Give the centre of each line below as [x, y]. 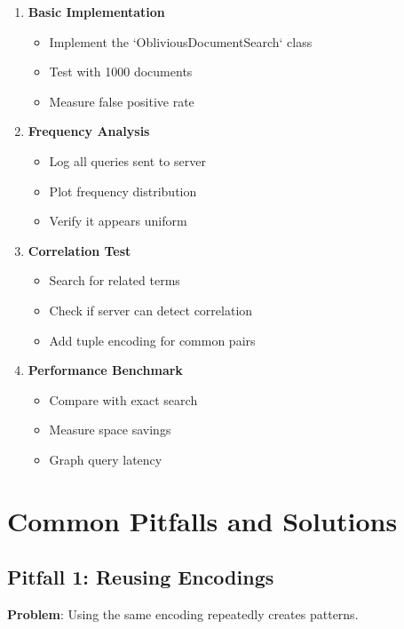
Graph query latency [106, 459]
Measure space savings [110, 430]
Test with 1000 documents [121, 72]
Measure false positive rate [122, 101]
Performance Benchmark [105, 370]
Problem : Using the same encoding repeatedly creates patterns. [183, 614]
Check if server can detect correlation [151, 310]
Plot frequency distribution [123, 191]
